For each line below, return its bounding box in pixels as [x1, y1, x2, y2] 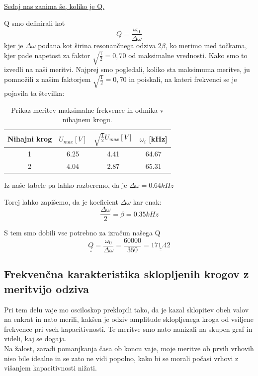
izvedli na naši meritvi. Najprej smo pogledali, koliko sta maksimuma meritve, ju [4, 64, 250, 75]
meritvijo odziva [4, 281, 89, 296]
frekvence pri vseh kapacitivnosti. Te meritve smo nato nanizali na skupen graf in [4, 323, 253, 334]
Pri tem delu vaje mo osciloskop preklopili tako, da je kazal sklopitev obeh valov [4, 304, 249, 314]
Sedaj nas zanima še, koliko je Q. [4, 1, 104, 11]
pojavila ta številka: [4, 87, 65, 98]
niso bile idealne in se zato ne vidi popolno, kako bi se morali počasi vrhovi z [4, 353, 239, 363]
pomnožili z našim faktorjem [4, 74, 91, 84]
